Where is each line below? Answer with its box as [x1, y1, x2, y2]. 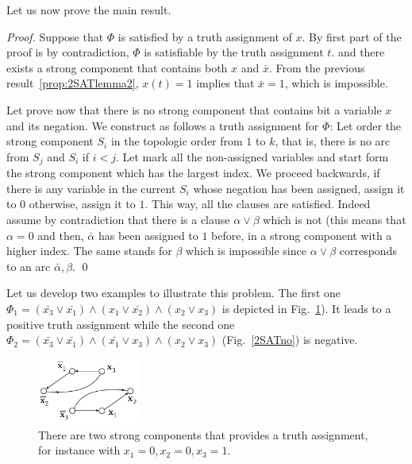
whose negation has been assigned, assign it [193, 180, 405, 196]
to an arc [6, 257, 51, 274]
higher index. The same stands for [6, 242, 172, 259]
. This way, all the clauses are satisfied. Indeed [144, 195, 371, 212]
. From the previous [269, 59, 365, 75]
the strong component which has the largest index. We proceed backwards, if [6, 164, 380, 181]
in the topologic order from [110, 133, 243, 149]
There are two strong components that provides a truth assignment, [38, 426, 368, 443]
